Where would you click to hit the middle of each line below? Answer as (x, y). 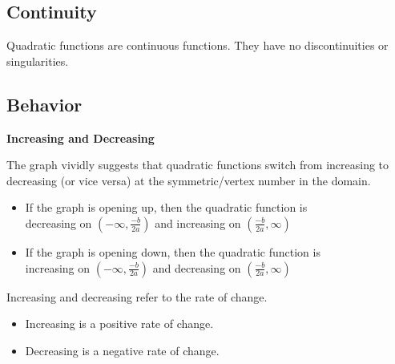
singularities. (38, 61)
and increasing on (198, 222)
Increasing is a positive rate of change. (119, 324)
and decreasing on (197, 267)
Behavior (44, 104)
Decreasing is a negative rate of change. (122, 350)
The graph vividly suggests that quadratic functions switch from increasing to (198, 165)
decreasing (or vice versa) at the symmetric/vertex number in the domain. (189, 180)
